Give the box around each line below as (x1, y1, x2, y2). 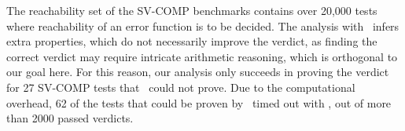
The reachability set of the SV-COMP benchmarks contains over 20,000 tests (6, 2, 377, 18)
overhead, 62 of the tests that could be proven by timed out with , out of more (6, 94, 392, 111)
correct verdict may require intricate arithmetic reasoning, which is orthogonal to (6, 48, 398, 64)
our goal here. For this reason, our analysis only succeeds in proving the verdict (6, 64, 389, 80)
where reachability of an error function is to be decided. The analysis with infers (6, 17, 399, 34)
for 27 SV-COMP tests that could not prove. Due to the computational (6, 78, 355, 95)
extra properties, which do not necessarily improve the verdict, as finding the (6, 33, 377, 49)
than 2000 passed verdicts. (6, 110, 134, 126)
